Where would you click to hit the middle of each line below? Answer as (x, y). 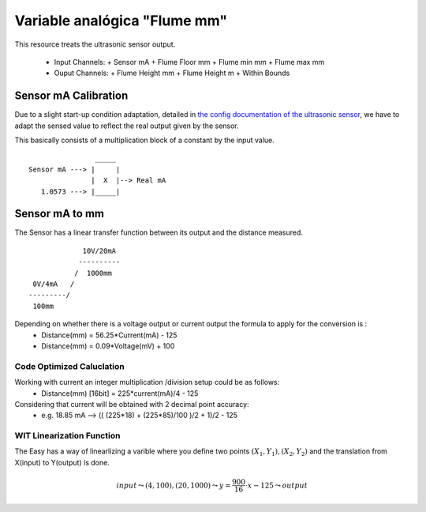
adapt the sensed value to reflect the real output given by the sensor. (127, 126)
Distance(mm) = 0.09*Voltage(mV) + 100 (108, 346)
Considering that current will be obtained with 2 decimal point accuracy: (132, 404)
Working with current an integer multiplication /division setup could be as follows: (147, 382)
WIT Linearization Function (67, 436)
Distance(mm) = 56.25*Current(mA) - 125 (109, 335)
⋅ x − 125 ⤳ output (276, 485)
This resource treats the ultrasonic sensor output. (95, 44)
